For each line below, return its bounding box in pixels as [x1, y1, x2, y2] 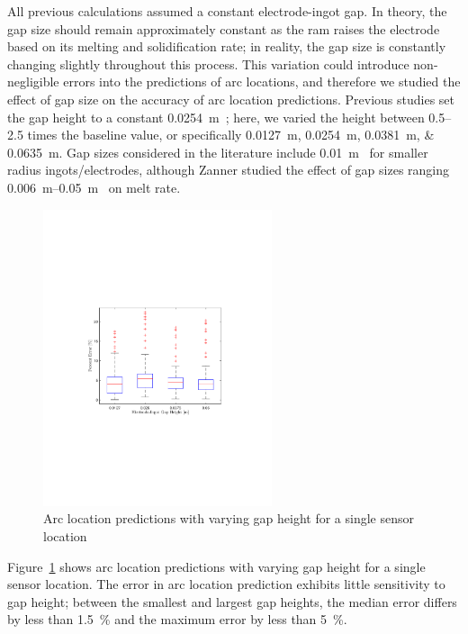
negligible [7, 72, 59, 91]
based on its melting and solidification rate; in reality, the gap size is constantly [7, 37, 446, 56]
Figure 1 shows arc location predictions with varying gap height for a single [7, 557, 426, 575]
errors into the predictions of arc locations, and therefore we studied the [63, 72, 461, 91]
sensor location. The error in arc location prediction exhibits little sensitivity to [7, 575, 445, 593]
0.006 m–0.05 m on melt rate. [7, 177, 181, 196]
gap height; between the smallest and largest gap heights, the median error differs [7, 592, 457, 611]
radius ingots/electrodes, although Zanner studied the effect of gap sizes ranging [7, 160, 450, 179]
